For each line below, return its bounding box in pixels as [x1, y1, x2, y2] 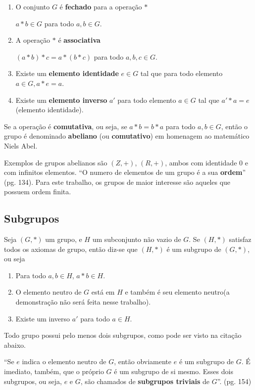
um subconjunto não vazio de [92, 234, 181, 244]
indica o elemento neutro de [22, 356, 106, 367]
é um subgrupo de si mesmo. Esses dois [114, 366, 233, 377]
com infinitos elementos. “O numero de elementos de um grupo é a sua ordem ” [4, 167, 246, 177]
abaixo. [4, 339, 26, 350]
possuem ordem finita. [4, 186, 71, 197]
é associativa [58, 35, 101, 45]
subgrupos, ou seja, [4, 376, 62, 386]
